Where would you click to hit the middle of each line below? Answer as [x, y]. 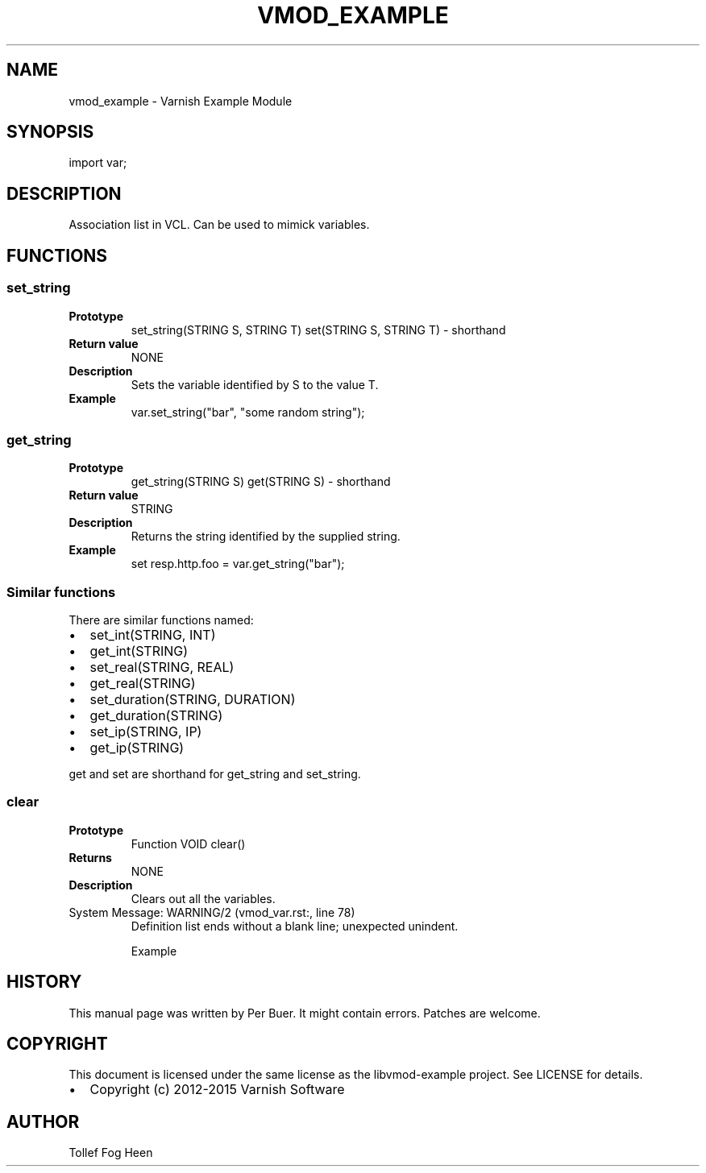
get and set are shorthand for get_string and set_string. [215, 774]
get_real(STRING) [143, 683]
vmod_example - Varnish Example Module [181, 101]
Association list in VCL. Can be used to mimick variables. [219, 225]
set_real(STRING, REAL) [162, 667]
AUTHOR [43, 1121]
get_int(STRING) [139, 651]
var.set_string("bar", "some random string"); [248, 412]
